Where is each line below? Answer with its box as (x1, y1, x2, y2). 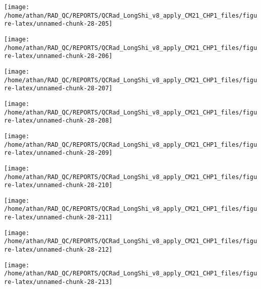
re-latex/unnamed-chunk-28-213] (4, 278, 113, 286)
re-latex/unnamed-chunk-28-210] (4, 182, 113, 189)
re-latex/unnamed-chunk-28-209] (4, 149, 113, 157)
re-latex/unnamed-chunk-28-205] (4, 20, 113, 28)
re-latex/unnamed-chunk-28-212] (4, 246, 113, 254)
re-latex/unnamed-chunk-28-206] (4, 52, 113, 60)
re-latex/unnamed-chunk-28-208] (4, 117, 113, 125)
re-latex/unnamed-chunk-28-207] (4, 85, 113, 92)
